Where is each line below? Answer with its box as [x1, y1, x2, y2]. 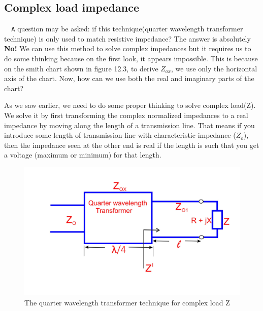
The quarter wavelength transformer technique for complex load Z [24, 297, 230, 307]
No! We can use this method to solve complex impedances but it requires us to [4, 43, 251, 54]
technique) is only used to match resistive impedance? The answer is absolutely [4, 33, 251, 44]
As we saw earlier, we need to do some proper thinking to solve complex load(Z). [4, 100, 256, 110]
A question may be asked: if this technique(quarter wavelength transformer [11, 23, 243, 34]
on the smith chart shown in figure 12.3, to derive [4, 63, 158, 73]
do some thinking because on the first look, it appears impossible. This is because [4, 53, 258, 64]
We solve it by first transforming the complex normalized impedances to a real [4, 110, 248, 121]
